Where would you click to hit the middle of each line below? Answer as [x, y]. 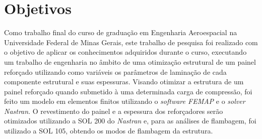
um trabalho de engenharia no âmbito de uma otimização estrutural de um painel [130, 61]
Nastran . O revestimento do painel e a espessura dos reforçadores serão [114, 111]
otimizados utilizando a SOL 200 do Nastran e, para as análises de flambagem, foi [130, 121]
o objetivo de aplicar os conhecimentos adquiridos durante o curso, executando [125, 52]
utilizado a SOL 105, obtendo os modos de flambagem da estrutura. [109, 131]
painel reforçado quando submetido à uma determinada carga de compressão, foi [128, 91]
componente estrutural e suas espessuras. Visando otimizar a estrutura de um [124, 82]
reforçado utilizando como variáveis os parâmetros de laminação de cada [115, 72]
